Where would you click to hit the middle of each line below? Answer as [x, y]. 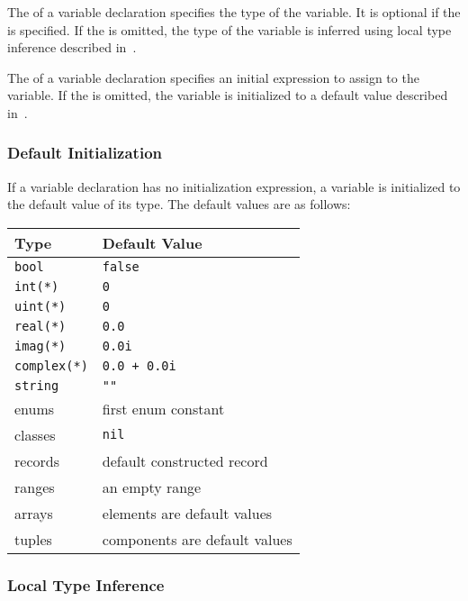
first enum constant [163, 408]
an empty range [152, 487]
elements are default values [187, 513]
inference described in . [72, 47]
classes [35, 434]
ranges [35, 487]
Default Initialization [85, 153]
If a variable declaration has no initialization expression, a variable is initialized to [234, 186]
